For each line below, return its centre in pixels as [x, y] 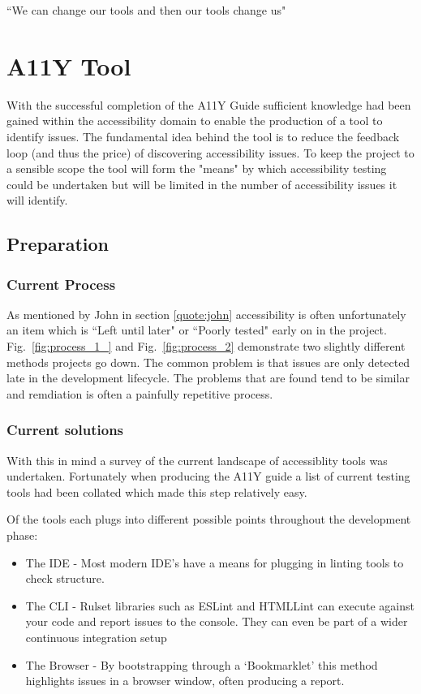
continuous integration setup [96, 637]
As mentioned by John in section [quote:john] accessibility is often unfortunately [206, 314]
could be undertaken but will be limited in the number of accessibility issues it [202, 184]
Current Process [61, 284]
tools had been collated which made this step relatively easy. [157, 491]
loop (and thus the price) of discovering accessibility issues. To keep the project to [210, 152]
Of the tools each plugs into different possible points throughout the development [209, 519]
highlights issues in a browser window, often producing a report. [185, 681]
